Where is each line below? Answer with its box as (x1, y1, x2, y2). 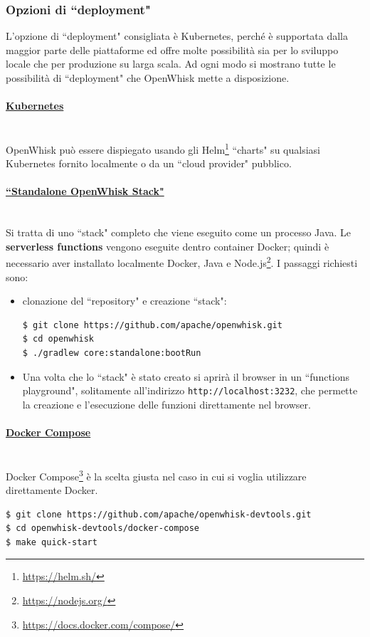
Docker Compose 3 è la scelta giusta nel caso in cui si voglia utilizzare (6, 466, 307, 483)
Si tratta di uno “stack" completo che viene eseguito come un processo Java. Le (6, 225, 351, 240)
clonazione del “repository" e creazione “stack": (22, 293, 227, 308)
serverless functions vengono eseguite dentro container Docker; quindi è (6, 238, 329, 253)
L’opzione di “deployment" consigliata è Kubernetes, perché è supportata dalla (6, 28, 349, 43)
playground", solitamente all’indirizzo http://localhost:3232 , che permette (22, 383, 358, 398)
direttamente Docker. (6, 483, 98, 498)
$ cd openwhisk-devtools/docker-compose (6, 523, 200, 534)
